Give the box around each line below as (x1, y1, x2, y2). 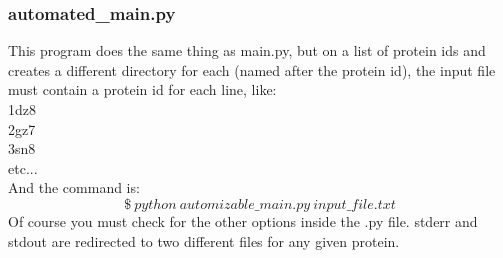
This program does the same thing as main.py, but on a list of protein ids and (8, 40, 486, 61)
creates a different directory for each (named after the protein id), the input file (8, 59, 496, 80)
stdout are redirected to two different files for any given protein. (8, 230, 400, 251)
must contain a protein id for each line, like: (8, 79, 277, 100)
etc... (8, 157, 38, 178)
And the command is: (8, 177, 140, 198)
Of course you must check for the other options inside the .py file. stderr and (8, 210, 478, 231)
